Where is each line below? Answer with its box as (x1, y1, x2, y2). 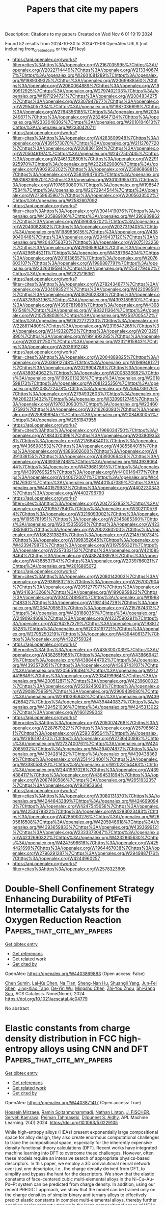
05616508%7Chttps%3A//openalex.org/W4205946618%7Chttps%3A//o (12, 819, 160, 825)
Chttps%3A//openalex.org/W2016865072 (12, 563, 97, 569)
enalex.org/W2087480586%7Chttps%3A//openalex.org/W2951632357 (12, 777, 156, 783)
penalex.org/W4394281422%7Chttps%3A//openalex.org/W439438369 (12, 751, 158, 757)
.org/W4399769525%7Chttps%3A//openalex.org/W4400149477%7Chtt (12, 469, 159, 475)
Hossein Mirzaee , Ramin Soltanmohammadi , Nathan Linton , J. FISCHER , (5, 1109, 151, 1115)
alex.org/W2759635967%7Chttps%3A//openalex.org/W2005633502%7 (12, 192, 159, 198)
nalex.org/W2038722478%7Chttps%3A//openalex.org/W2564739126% (12, 385, 158, 391)
